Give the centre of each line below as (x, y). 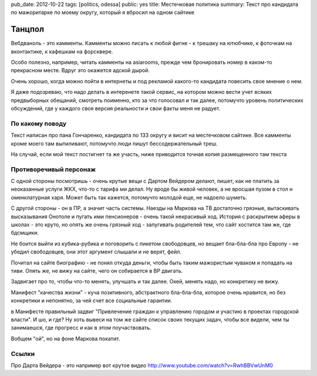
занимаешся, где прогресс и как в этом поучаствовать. (81, 328)
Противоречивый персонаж (53, 169)
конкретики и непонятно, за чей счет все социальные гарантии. (92, 301)
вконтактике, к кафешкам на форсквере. (62, 51)
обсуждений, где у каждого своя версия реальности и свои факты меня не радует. (116, 109)
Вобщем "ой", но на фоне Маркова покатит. (65, 338)
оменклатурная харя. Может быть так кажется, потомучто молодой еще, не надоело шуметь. (129, 197)
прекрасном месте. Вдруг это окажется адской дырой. (80, 70)
